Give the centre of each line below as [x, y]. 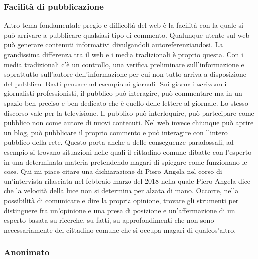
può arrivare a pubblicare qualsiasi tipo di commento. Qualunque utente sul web [127, 35]
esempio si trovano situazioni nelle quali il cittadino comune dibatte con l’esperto [128, 151]
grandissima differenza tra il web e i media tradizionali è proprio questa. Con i [124, 54]
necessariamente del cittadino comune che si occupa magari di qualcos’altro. [120, 229]
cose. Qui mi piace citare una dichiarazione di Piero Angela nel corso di [113, 171]
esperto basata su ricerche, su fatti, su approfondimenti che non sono [109, 220]
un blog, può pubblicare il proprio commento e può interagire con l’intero [116, 132]
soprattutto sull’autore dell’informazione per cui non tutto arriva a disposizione [125, 74]
